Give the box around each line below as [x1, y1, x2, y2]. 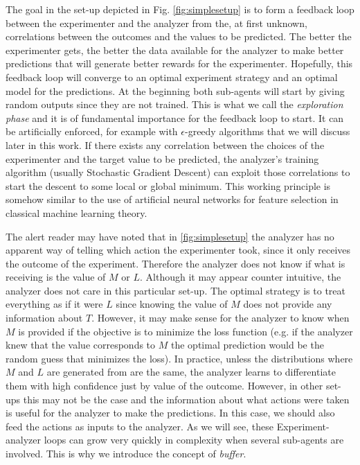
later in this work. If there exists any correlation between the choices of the [6, 137, 325, 152]
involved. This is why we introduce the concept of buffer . [6, 446, 246, 460]
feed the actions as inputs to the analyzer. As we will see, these [6, 419, 273, 433]
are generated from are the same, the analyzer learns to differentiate [46, 365, 336, 379]
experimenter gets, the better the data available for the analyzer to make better [6, 42, 344, 57]
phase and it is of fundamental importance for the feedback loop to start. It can [6, 110, 344, 125]
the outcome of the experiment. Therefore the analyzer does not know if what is [6, 256, 345, 270]
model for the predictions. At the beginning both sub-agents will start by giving [6, 83, 345, 98]
